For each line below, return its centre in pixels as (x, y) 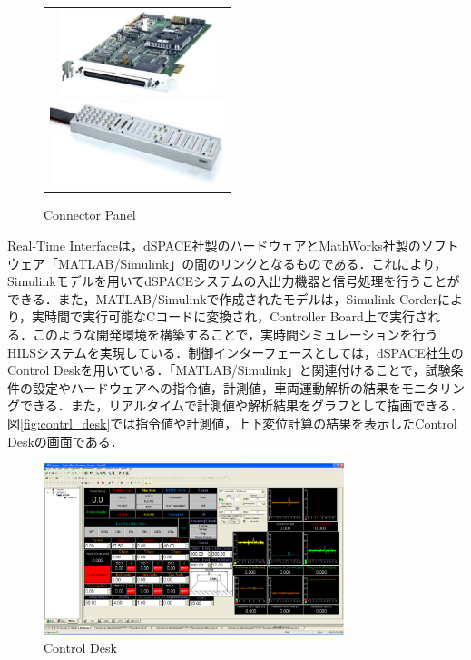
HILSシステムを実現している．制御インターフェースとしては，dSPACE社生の (235, 352)
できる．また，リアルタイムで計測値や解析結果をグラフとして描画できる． (241, 405)
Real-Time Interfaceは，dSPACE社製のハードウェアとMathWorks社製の (214, 245)
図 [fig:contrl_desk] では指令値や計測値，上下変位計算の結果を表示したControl (232, 423)
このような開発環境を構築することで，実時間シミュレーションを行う (235, 334)
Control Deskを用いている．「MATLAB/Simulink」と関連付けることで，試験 (229, 370)
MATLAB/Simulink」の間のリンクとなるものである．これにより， (252, 263)
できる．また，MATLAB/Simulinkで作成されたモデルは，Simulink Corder (223, 298)
